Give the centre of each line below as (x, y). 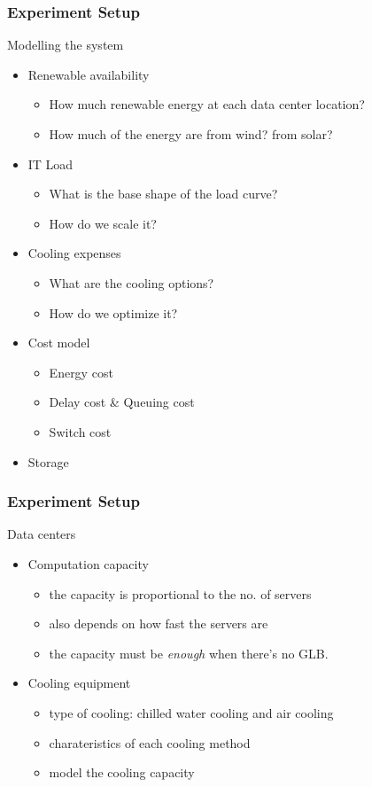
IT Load (50, 164)
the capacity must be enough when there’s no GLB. (189, 653)
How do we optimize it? (113, 312)
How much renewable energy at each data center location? (207, 104)
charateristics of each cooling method (150, 742)
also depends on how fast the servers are (159, 623)
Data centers (42, 534)
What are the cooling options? (132, 282)
